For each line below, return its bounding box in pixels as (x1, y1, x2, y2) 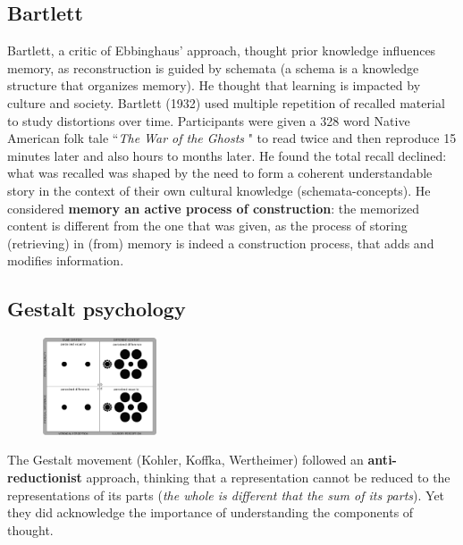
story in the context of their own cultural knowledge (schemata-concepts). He (7, 180, 431, 199)
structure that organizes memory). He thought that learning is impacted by (7, 76, 421, 95)
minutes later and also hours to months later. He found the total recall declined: (7, 146, 447, 164)
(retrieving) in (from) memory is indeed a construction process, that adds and (7, 233, 434, 252)
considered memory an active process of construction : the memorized (7, 198, 419, 217)
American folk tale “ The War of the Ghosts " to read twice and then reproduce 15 (7, 129, 457, 147)
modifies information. (7, 251, 124, 270)
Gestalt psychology (7, 295, 186, 323)
